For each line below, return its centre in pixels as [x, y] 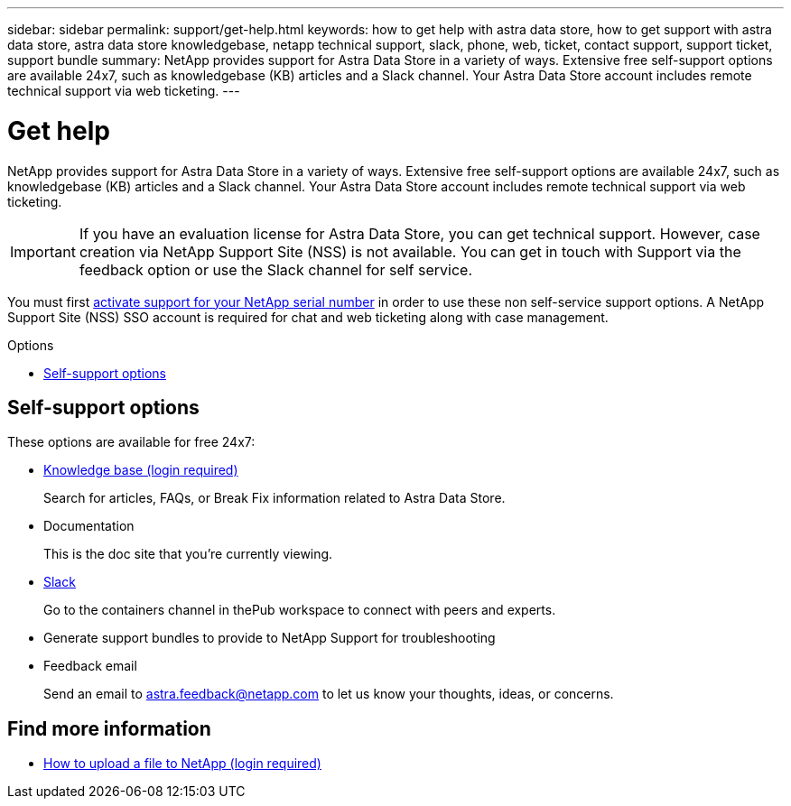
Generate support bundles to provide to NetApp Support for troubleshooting [270, 638]
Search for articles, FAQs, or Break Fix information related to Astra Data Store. [275, 498]
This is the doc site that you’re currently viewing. [188, 554]
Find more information [109, 728]
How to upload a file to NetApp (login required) [182, 764]
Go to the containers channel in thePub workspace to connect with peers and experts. [300, 610]
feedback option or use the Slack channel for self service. [276, 269]
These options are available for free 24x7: [131, 442]
